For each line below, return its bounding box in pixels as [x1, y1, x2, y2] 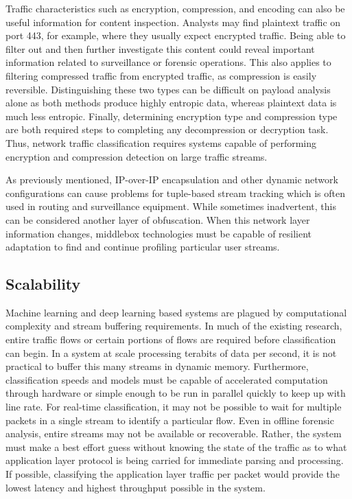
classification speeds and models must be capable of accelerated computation [5, 372, 328, 386]
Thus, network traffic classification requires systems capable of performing [5, 135, 317, 150]
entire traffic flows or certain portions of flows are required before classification [5, 332, 336, 347]
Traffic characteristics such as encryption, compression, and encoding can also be [5, 1, 345, 15]
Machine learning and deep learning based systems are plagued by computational [5, 305, 347, 319]
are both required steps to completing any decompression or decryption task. [5, 122, 329, 137]
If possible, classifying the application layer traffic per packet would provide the [5, 467, 340, 481]
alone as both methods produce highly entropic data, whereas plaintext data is [5, 95, 337, 110]
